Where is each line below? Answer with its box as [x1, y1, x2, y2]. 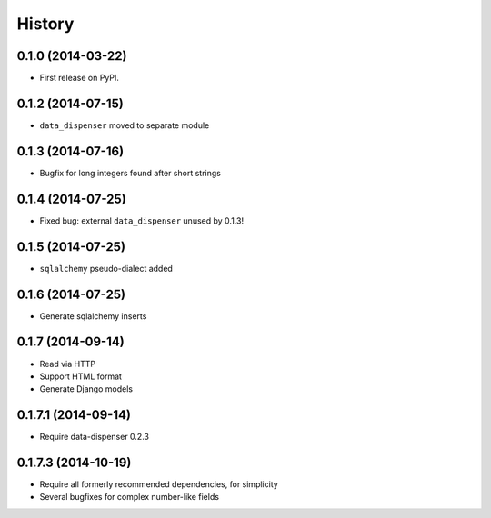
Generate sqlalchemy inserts [39, 310, 147, 322]
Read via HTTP [39, 358, 95, 369]
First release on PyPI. [39, 73, 120, 84]
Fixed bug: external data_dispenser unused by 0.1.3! [39, 214, 245, 226]
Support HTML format [39, 371, 123, 382]
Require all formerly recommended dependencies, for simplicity [39, 479, 279, 490]
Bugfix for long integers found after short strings [39, 167, 222, 178]
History [16, 14, 75, 34]
